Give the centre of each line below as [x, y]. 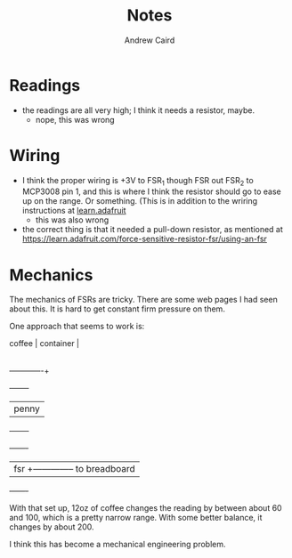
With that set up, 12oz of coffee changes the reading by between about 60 [146, 508]
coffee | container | [45, 344]
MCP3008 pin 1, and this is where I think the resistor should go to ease [152, 191]
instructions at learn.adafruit [74, 211]
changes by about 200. [52, 527]
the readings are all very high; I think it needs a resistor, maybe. [138, 110]
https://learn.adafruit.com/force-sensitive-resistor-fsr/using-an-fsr [144, 239]
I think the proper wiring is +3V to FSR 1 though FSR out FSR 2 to [138, 181]
